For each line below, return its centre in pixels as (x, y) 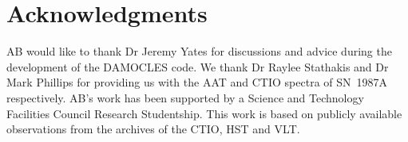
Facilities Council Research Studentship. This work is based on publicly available (204, 113)
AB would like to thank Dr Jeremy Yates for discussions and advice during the (199, 51)
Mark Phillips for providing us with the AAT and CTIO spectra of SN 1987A (197, 82)
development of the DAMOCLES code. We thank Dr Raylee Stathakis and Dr (198, 66)
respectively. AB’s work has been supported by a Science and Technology (185, 97)
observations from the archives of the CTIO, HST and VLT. (153, 129)
